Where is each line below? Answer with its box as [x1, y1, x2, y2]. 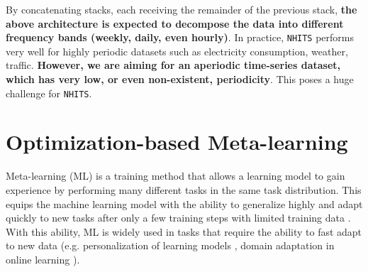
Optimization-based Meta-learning [6, 127, 348, 156]
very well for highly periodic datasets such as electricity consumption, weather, [6, 43, 348, 58]
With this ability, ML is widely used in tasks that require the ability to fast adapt [6, 224, 362, 239]
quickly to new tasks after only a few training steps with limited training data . [6, 210, 351, 225]
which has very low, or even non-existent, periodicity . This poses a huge [6, 72, 354, 87]
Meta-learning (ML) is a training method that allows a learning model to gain [6, 168, 345, 183]
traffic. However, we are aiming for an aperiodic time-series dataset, [6, 58, 341, 72]
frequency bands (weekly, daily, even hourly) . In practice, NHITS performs [6, 30, 355, 45]
